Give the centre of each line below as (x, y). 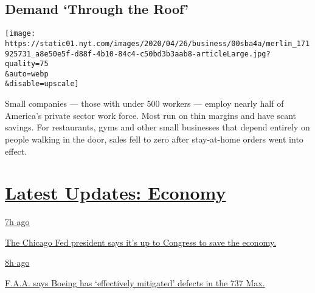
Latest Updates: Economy (116, 193)
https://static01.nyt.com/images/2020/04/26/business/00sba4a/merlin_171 (157, 43)
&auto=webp (27, 74)
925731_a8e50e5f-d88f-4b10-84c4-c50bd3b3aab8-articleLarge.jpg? (138, 54)
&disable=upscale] (42, 84)
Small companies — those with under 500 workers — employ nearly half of (144, 103)
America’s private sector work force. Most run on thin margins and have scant (151, 115)
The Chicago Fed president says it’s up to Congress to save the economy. (141, 242)
